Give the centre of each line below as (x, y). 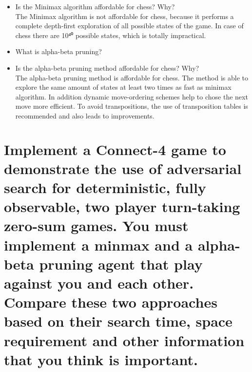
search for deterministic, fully (105, 187)
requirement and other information (124, 340)
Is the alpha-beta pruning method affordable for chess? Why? (107, 68)
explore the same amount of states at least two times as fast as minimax (123, 87)
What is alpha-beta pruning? (58, 51)
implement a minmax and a (98, 245)
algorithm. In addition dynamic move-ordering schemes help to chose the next (132, 96)
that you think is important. (101, 359)
